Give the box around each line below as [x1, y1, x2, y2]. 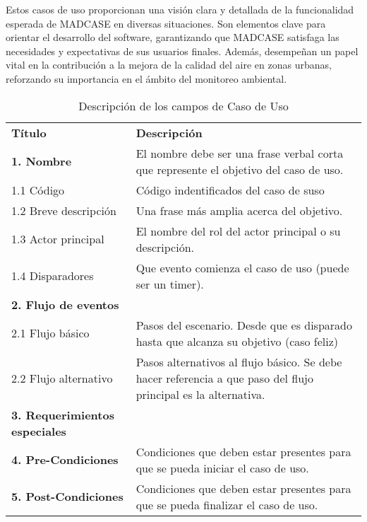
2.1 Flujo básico [11, 325, 90, 342]
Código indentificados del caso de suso [136, 181, 325, 198]
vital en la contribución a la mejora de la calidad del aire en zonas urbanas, [6, 57, 332, 72]
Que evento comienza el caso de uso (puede [136, 259, 349, 276]
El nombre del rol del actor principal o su [136, 222, 341, 239]
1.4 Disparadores [11, 267, 94, 284]
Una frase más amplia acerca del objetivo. [136, 202, 343, 219]
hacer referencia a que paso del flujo [136, 369, 313, 386]
